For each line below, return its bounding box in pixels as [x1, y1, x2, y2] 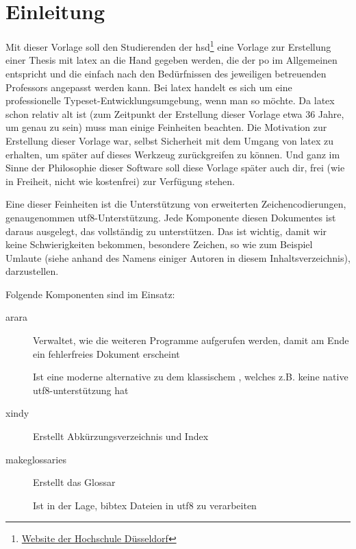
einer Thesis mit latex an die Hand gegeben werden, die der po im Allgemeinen [5, 53, 338, 67]
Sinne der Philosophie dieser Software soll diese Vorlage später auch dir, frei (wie [5, 160, 345, 175]
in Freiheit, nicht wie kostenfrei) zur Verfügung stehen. [5, 173, 235, 188]
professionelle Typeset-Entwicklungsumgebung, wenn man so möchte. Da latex [5, 93, 335, 108]
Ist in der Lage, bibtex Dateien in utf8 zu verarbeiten [33, 498, 257, 512]
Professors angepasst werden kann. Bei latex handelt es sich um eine [5, 80, 292, 94]
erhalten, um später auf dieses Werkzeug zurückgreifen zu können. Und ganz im [5, 147, 340, 161]
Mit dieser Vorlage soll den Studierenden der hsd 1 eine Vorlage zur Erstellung [5, 38, 331, 53]
